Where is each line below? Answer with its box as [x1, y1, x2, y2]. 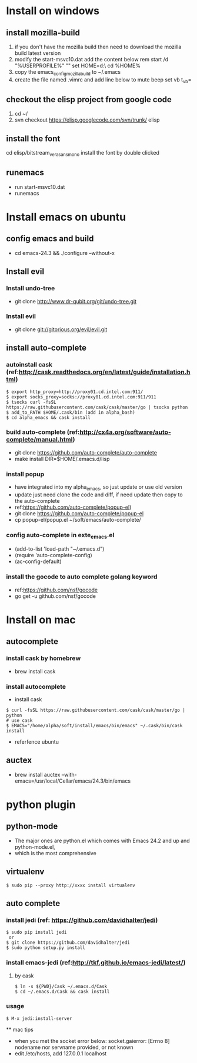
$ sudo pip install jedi [6, 930, 67, 936]
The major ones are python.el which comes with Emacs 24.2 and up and [14, 837, 190, 844]
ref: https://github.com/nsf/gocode [14, 586, 98, 593]
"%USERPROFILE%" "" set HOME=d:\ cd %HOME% [14, 62, 141, 69]
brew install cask [14, 668, 56, 675]
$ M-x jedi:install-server [6, 1015, 72, 1022]
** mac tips [6, 1026, 34, 1033]
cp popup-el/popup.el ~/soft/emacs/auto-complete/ [14, 516, 141, 523]
